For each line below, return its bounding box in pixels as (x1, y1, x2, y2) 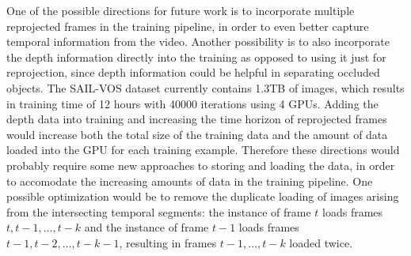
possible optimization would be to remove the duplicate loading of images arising (6, 188, 399, 205)
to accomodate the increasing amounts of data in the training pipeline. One (6, 172, 373, 189)
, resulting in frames (119, 234, 217, 250)
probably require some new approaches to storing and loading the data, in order (6, 156, 395, 173)
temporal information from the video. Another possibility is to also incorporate (6, 33, 390, 50)
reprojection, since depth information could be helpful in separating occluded (6, 64, 380, 81)
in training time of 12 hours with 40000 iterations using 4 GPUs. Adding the (6, 95, 379, 111)
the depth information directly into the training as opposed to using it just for (6, 48, 386, 65)
